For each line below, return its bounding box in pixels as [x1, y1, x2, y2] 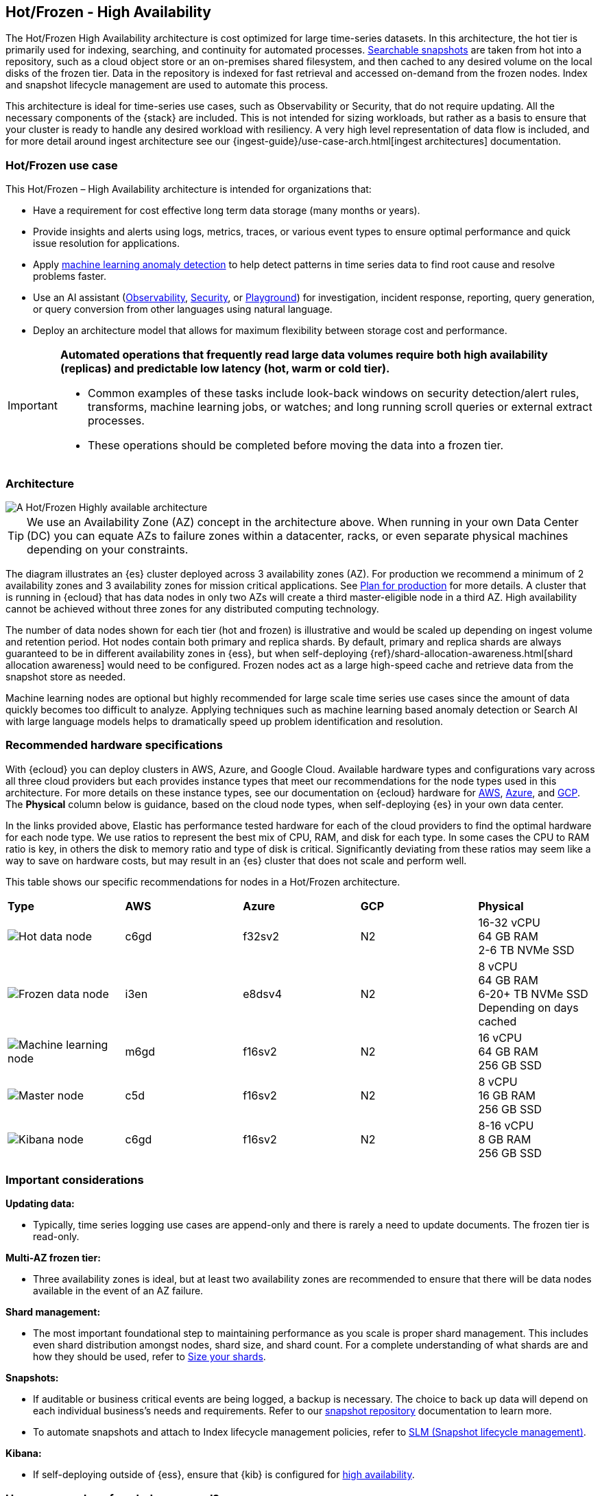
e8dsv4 [243, 986, 282, 1001]
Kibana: [5, 1447, 42, 1460]
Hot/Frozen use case [5, 158, 118, 172]
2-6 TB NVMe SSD [478, 942, 575, 957]
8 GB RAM [478, 1132, 531, 1146]
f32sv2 [243, 929, 279, 943]
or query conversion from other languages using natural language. [33, 303, 333, 316]
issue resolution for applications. [33, 237, 180, 250]
